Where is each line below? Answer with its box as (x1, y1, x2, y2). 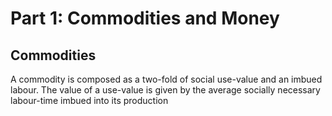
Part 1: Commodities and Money (10, 7, 280, 30)
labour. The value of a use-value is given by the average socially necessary (10, 84, 321, 96)
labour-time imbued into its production (10, 95, 169, 106)
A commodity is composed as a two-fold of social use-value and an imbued (10, 73, 323, 85)
